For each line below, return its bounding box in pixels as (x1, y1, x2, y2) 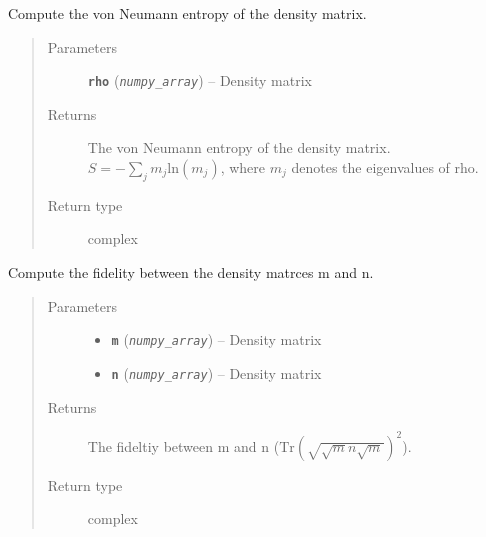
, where (220, 157, 266, 178)
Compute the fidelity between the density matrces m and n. (8, 262, 374, 283)
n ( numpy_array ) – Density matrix (111, 362, 322, 383)
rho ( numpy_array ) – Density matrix (87, 70, 313, 91)
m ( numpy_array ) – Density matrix (111, 329, 322, 350)
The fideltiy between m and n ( (87, 435, 280, 456)
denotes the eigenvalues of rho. (291, 157, 479, 178)
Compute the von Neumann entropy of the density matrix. (8, 3, 367, 23)
